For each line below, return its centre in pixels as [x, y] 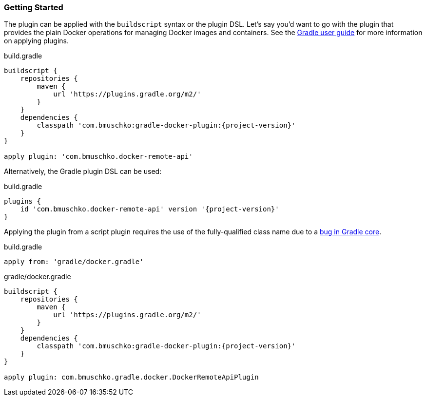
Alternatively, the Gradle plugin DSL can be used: [83, 171]
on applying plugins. [37, 41]
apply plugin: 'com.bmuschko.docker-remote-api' [98, 157]
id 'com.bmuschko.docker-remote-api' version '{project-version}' [150, 209]
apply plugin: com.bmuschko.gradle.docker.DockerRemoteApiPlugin [131, 377]
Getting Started [34, 7]
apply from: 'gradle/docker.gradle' [74, 262]
